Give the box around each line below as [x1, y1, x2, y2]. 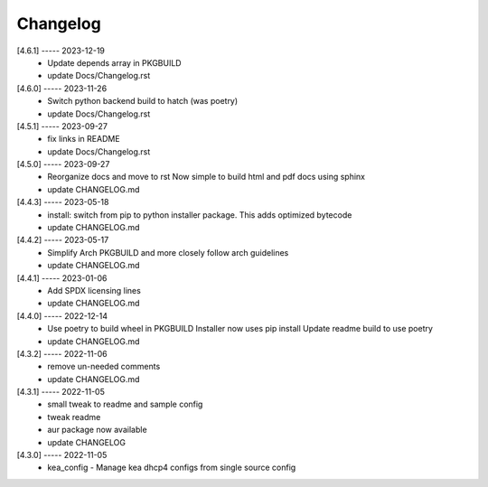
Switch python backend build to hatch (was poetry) [47, 96, 239, 107]
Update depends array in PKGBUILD [47, 57, 182, 68]
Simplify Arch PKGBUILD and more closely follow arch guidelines [47, 247, 289, 258]
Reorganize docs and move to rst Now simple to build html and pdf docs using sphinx [47, 172, 366, 183]
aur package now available [47, 425, 148, 435]
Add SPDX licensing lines [47, 285, 142, 295]
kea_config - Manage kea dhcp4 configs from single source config [47, 462, 296, 473]
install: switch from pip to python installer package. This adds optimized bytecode [47, 209, 352, 220]
